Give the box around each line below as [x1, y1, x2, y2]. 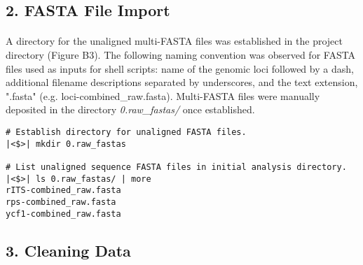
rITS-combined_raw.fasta [6, 185, 121, 196]
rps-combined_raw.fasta [6, 196, 116, 207]
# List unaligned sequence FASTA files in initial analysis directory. [6, 162, 347, 172]
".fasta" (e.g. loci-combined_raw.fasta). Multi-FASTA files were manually [6, 88, 320, 103]
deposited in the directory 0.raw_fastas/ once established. [6, 102, 255, 117]
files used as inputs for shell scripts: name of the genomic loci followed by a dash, [6, 61, 354, 76]
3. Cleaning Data [6, 239, 131, 261]
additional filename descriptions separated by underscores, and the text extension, [6, 75, 358, 89]
